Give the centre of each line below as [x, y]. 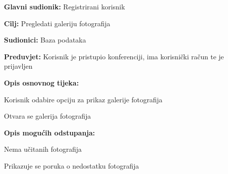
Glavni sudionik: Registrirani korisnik [65, 6]
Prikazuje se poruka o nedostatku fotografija [72, 165]
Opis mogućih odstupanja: [50, 132]
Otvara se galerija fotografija [48, 116]
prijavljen [18, 66]
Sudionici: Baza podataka [45, 40]
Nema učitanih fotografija [43, 149]
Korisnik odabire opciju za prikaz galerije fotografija [83, 99]
